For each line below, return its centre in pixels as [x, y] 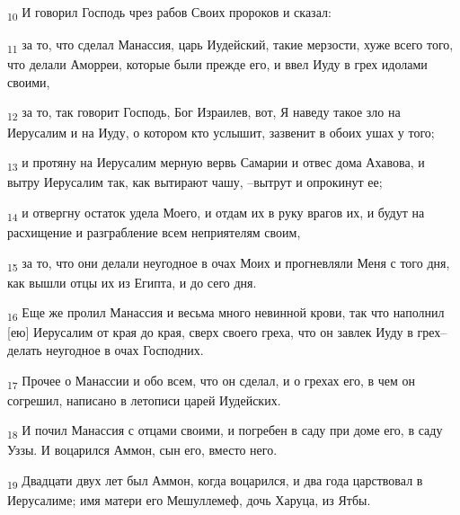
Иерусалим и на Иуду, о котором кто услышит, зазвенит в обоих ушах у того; [221, 132]
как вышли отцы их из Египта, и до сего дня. [132, 282]
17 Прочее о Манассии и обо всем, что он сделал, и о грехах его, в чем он [211, 381]
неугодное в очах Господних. [125, 350]
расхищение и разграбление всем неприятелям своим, [154, 232]
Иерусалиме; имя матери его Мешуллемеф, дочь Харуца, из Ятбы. [189, 500]
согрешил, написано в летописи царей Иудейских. [144, 400]
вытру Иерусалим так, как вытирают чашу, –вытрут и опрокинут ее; [195, 182]
